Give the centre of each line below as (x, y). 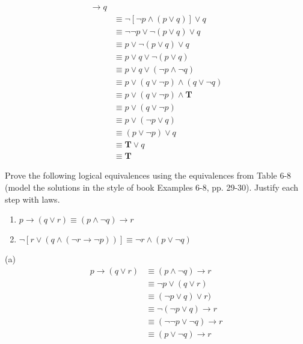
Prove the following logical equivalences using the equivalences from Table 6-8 (148, 175)
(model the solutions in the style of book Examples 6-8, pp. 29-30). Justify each (152, 187)
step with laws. (32, 199)
